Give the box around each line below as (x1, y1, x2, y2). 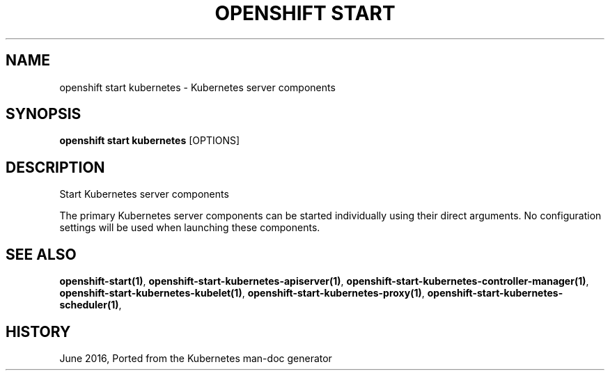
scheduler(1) (59, 299, 119, 311)
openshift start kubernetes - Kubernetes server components (59, 81, 336, 93)
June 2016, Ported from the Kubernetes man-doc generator (59, 352, 332, 364)
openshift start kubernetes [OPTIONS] (59, 134, 240, 147)
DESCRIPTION (6, 158, 105, 176)
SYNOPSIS (6, 105, 81, 123)
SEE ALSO (6, 245, 77, 263)
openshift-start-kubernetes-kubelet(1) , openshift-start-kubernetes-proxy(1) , (59, 287, 425, 299)
